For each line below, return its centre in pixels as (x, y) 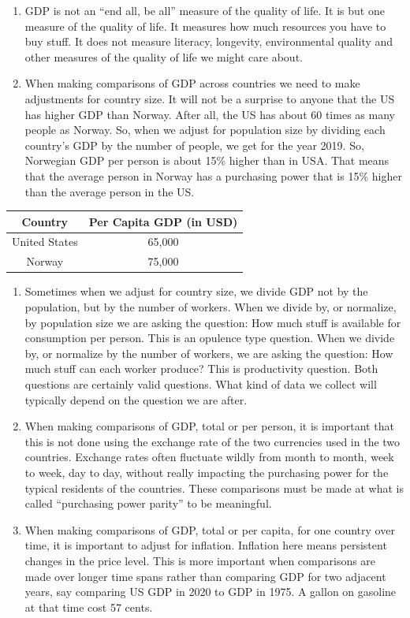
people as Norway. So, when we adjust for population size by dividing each (205, 130)
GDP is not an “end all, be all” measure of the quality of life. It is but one (205, 10)
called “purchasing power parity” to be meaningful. (148, 503)
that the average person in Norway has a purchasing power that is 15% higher (213, 175)
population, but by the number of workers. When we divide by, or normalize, (211, 307)
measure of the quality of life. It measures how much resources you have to (205, 26)
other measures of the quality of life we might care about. (164, 56)
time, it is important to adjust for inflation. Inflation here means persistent (206, 545)
